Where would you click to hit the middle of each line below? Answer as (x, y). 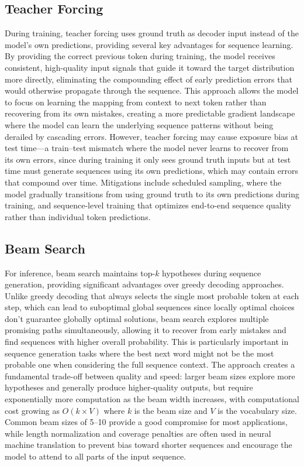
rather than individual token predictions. (78, 216)
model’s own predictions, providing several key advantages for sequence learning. (149, 44)
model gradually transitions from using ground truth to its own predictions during (152, 193)
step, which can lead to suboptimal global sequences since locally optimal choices (150, 307)
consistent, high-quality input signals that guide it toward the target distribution (150, 67)
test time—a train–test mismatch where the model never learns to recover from (147, 148)
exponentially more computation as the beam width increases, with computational (152, 399)
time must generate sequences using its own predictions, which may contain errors (151, 171)
